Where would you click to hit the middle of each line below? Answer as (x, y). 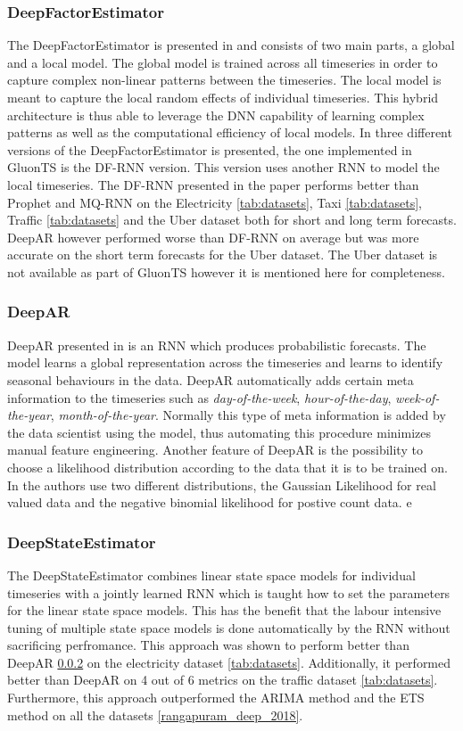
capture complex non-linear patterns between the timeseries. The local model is (224, 80)
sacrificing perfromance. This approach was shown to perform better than (208, 645)
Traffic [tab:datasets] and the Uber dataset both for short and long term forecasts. (232, 220)
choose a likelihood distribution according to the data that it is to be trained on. (227, 467)
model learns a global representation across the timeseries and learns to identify (225, 362)
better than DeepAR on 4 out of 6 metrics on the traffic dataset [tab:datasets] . (223, 680)
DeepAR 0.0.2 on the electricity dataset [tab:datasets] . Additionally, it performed (229, 662)
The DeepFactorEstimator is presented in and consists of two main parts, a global (231, 45)
